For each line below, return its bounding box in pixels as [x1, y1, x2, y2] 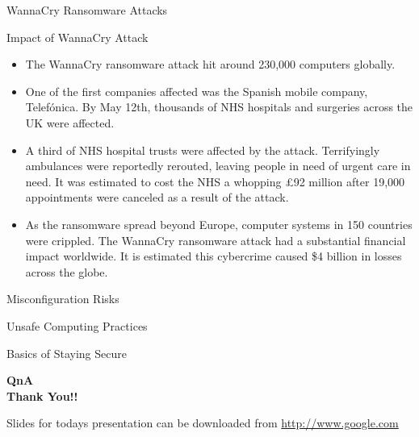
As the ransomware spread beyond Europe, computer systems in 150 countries [25, 215, 413, 232]
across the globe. [25, 263, 108, 280]
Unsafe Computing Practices [6, 317, 148, 334]
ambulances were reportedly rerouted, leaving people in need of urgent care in [25, 157, 411, 174]
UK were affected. [25, 114, 115, 131]
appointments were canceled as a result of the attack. [25, 189, 289, 206]
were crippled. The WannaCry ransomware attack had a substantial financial [25, 231, 406, 248]
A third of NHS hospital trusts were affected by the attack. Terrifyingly [25, 141, 380, 158]
